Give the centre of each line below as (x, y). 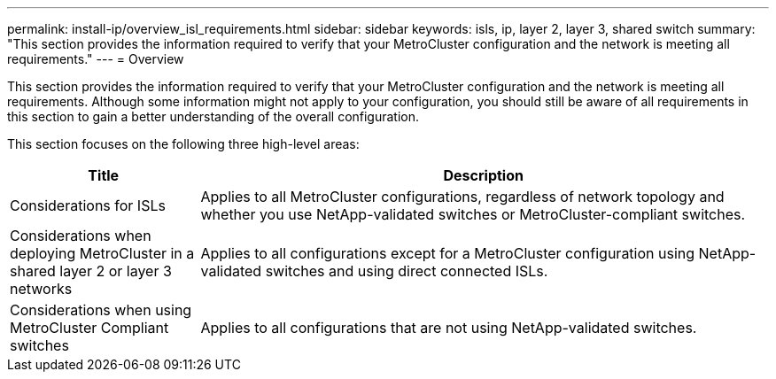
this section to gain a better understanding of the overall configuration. (213, 116)
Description (483, 175)
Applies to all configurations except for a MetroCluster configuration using (448, 253)
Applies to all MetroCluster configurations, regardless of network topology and (462, 197)
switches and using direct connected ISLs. (407, 271)
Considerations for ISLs (88, 205)
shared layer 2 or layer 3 (91, 271)
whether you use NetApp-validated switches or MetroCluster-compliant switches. (473, 214)
